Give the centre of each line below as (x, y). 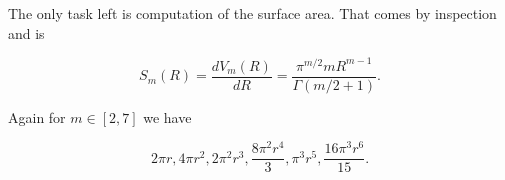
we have (167, 116)
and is (26, 32)
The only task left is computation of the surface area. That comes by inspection (252, 13)
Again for (37, 116)
